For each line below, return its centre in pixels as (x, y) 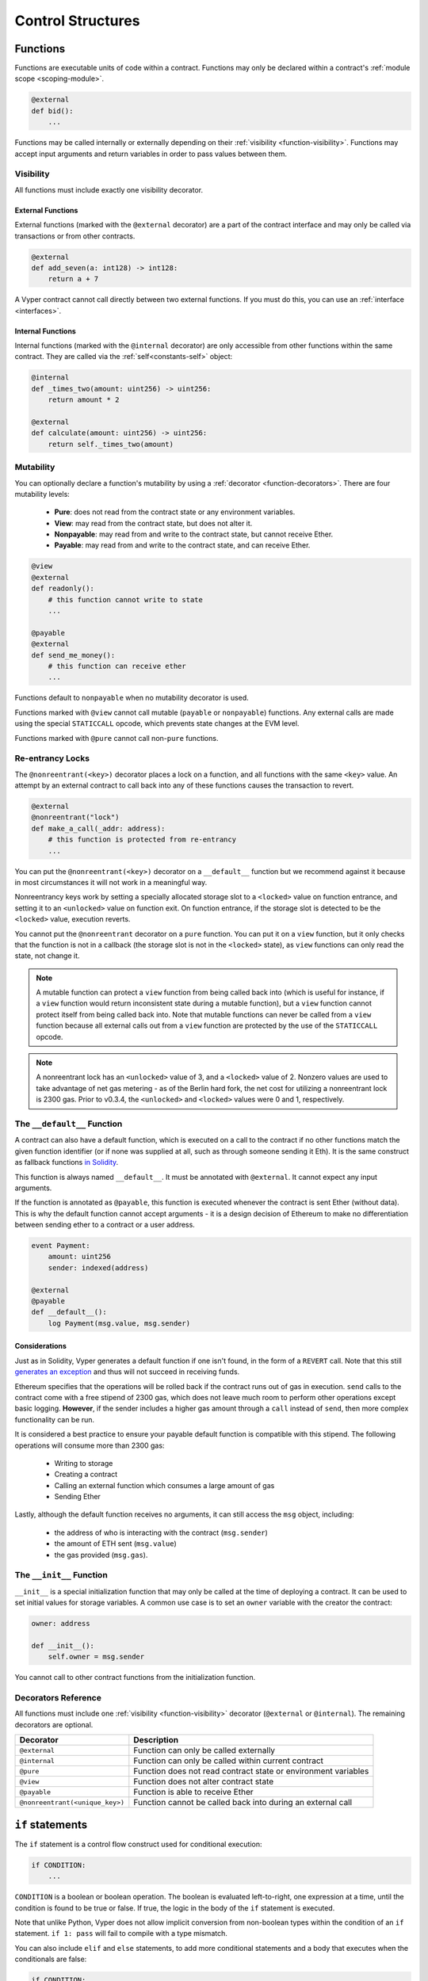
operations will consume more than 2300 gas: (90, 1445)
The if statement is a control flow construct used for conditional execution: (138, 1844)
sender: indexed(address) (98, 1267)
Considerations (41, 1346)
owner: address (61, 1624)
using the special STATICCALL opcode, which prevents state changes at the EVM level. (157, 723)
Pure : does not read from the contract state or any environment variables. (175, 512)
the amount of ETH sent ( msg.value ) (116, 1544)
